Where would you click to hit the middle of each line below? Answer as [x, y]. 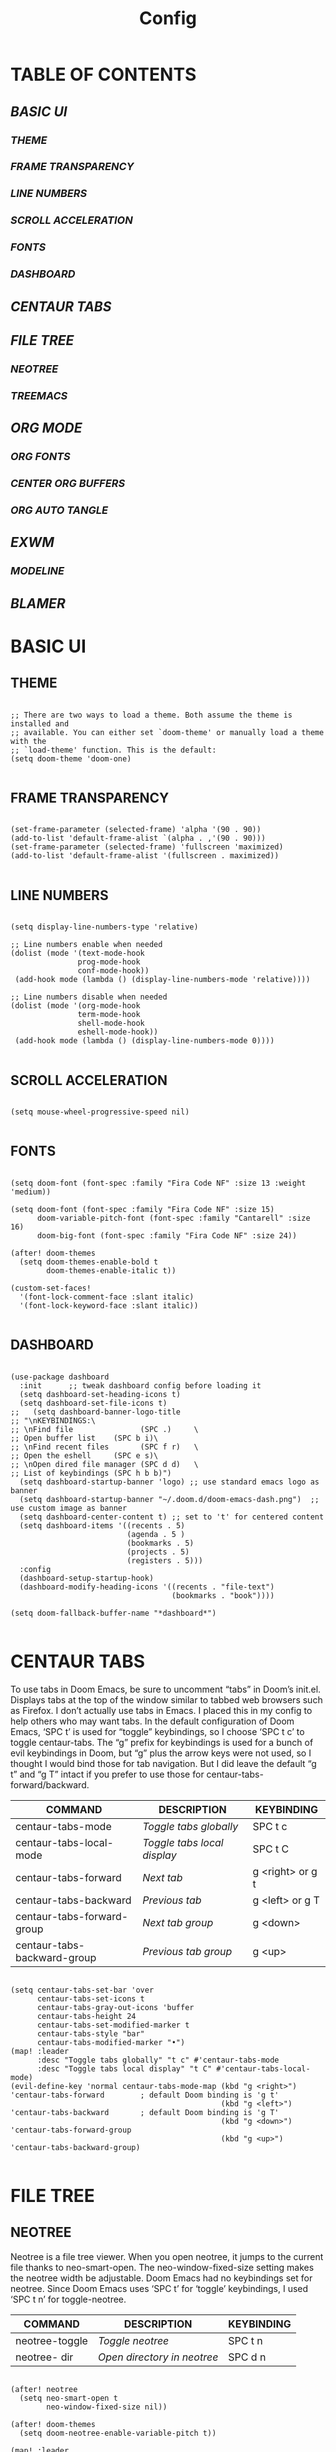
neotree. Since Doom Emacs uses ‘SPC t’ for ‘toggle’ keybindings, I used [159, 2288]
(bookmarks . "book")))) [223, 1595]
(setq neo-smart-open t [68, 2398]
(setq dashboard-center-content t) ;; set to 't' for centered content [172, 1517]
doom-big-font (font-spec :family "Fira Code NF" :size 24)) [167, 1235]
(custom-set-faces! [51, 1288]
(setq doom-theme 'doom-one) [71, 758]
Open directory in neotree [158, 2357]
